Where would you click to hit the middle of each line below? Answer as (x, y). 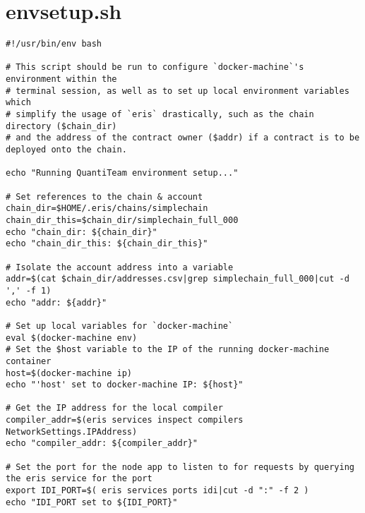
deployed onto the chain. (66, 150)
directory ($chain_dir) (61, 126)
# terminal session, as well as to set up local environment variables (178, 91)
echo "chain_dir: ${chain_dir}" (82, 232)
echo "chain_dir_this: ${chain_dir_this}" (107, 244)
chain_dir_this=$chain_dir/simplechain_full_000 (122, 220)
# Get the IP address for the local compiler (114, 408)
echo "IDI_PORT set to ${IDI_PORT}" (92, 502)
